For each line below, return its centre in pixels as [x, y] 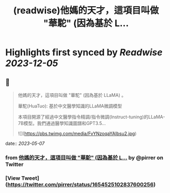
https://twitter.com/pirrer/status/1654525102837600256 [80, 184]
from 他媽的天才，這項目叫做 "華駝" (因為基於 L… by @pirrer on [84, 158]
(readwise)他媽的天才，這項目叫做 [86, 10]
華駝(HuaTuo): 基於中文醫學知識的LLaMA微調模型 [70, 106]
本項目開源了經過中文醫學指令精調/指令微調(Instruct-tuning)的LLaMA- [91, 117]
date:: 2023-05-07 [25, 143]
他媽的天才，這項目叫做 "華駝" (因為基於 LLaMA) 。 [72, 95]
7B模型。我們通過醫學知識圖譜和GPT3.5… [62, 123]
